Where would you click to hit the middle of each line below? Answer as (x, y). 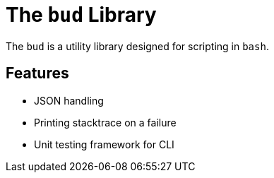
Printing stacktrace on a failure (105, 122)
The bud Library (81, 15)
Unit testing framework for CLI (104, 144)
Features (37, 73)
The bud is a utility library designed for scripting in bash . (137, 46)
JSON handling (69, 100)
